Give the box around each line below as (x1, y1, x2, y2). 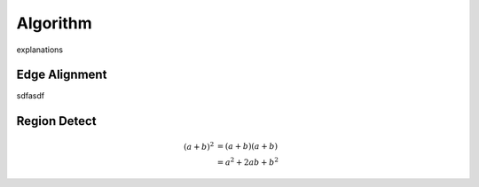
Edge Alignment (16, 67, 107, 82)
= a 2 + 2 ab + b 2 (216, 156, 279, 168)
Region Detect (16, 113, 97, 129)
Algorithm (16, 13, 92, 33)
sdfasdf (16, 90, 44, 101)
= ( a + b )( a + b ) (216, 142, 279, 152)
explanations (16, 44, 64, 55)
